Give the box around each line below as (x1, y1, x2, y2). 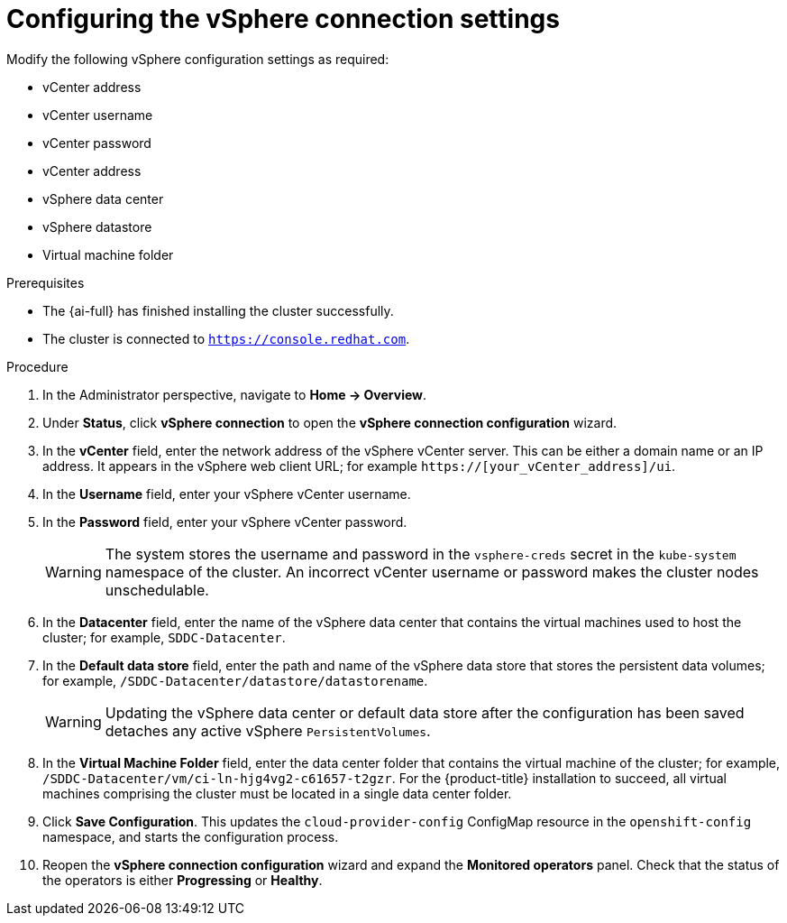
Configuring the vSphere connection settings (6, 4, 560, 34)
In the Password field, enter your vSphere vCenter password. (42, 513, 407, 530)
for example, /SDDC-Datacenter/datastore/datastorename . (42, 672, 428, 688)
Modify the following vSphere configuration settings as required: (6, 51, 389, 67)
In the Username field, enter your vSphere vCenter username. (42, 485, 411, 502)
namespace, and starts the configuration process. (42, 828, 339, 845)
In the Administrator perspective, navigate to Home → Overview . (42, 386, 427, 402)
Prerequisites (6, 274, 85, 291)
